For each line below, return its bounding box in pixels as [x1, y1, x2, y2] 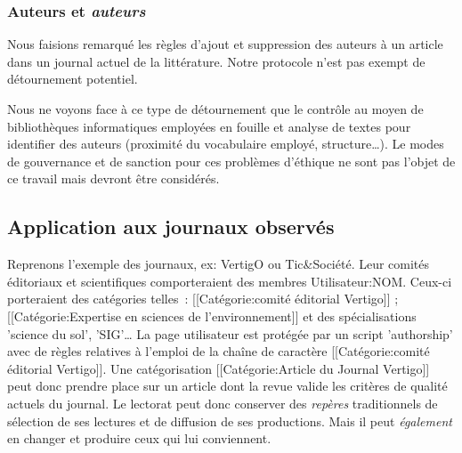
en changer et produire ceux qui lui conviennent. [7, 429, 272, 448]
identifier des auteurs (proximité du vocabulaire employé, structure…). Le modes [7, 134, 444, 153]
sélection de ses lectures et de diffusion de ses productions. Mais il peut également [7, 411, 452, 430]
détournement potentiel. [7, 69, 138, 88]
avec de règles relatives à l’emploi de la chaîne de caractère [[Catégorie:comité [7, 342, 430, 360]
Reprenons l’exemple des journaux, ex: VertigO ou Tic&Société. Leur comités [7, 255, 430, 273]
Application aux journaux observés [7, 213, 335, 240]
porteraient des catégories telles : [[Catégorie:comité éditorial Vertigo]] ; [7, 289, 399, 308]
